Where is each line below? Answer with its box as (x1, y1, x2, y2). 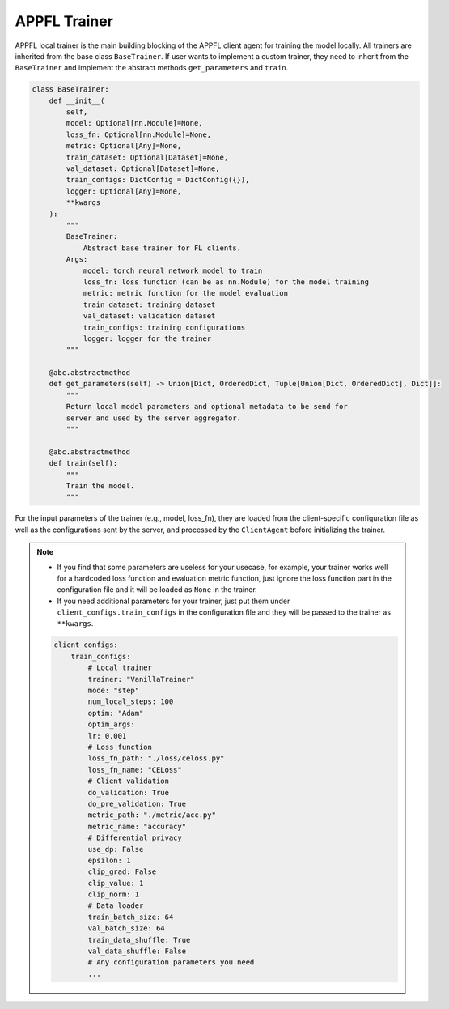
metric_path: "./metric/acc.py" (87, 811, 216, 820)
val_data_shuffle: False (87, 947, 186, 956)
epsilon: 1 (87, 855, 131, 865)
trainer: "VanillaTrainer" (87, 675, 195, 683)
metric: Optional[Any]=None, (66, 142, 182, 151)
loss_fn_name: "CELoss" (87, 765, 182, 774)
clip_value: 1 (87, 879, 144, 888)
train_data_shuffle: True (87, 935, 191, 944)
